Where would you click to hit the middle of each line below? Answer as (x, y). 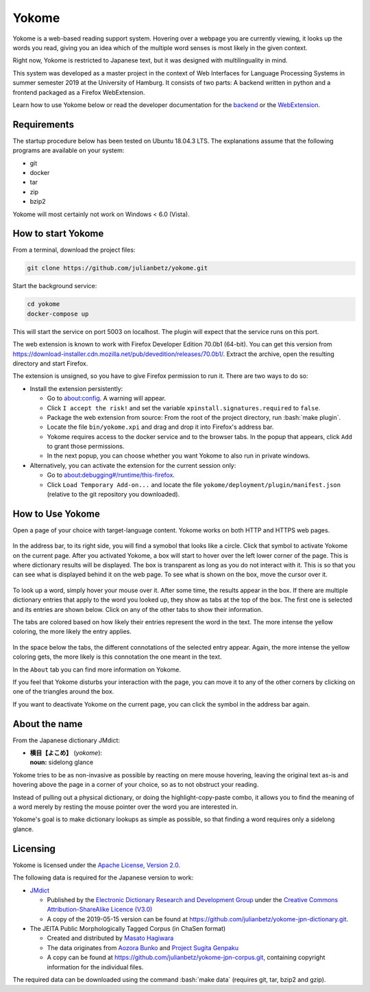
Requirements (44, 125)
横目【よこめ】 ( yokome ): (66, 753)
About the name (48, 724)
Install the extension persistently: (76, 388)
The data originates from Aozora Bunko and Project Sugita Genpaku (143, 947)
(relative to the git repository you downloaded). (113, 495)
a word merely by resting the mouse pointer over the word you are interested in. (125, 807)
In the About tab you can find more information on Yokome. (97, 670)
